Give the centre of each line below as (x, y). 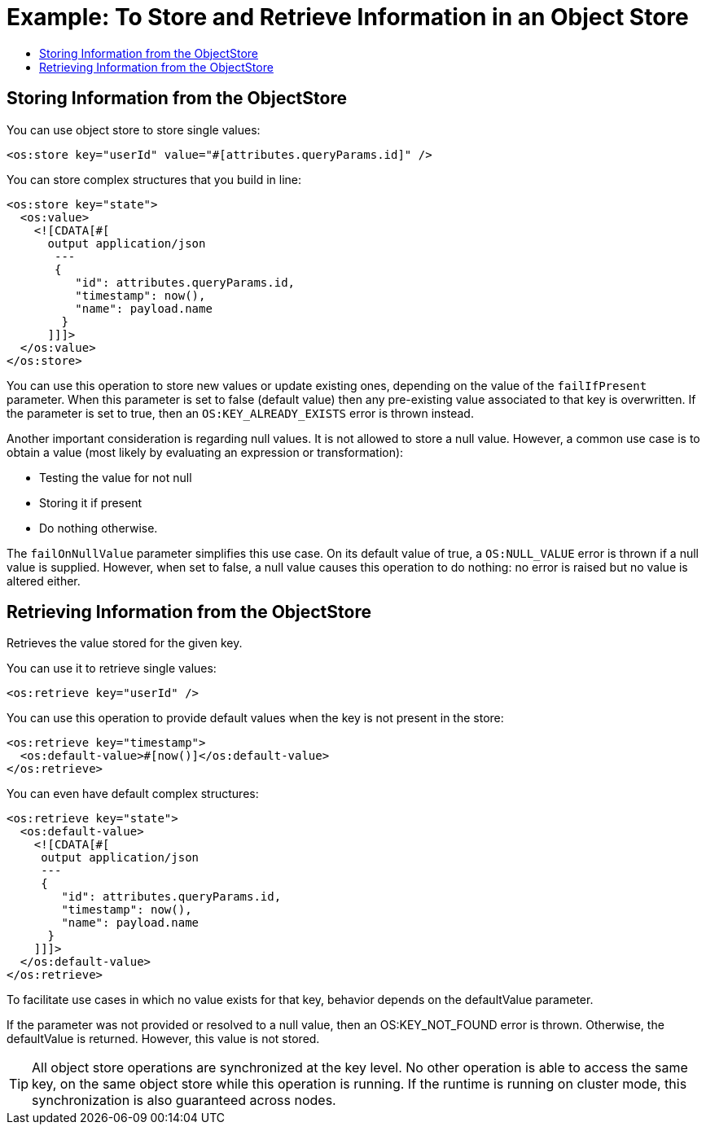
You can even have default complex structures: (133, 794)
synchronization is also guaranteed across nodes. (184, 1100)
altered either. (44, 581)
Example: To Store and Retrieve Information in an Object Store (348, 17)
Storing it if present (91, 502)
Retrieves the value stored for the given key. (125, 643)
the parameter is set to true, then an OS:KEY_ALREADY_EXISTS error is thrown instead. (240, 413)
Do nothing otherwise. (99, 528)
